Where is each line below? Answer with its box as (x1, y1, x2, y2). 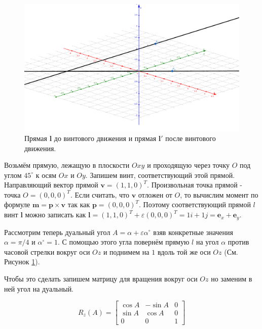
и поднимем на (103, 246, 149, 257)
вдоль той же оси (157, 246, 211, 257)
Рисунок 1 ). (4, 256, 40, 267)
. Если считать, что (70, 189, 129, 200)
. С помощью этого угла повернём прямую (57, 237, 190, 247)
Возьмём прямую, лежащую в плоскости (4, 160, 130, 170)
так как (67, 199, 90, 210)
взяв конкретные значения (153, 226, 233, 237)
